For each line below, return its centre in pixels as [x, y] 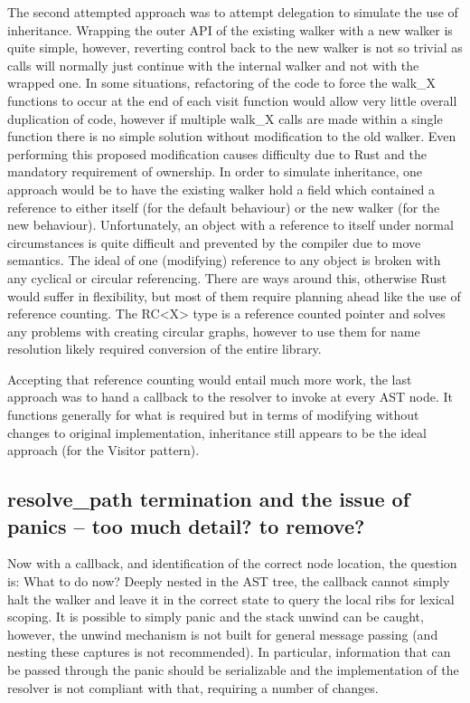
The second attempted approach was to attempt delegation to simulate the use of [233, 12]
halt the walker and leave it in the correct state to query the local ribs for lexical [231, 598]
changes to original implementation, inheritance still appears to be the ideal [217, 432]
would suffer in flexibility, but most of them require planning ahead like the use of [234, 295]
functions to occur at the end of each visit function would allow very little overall [232, 100]
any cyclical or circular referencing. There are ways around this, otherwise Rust [227, 277]
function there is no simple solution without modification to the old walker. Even [232, 136]
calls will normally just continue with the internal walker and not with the [213, 65]
